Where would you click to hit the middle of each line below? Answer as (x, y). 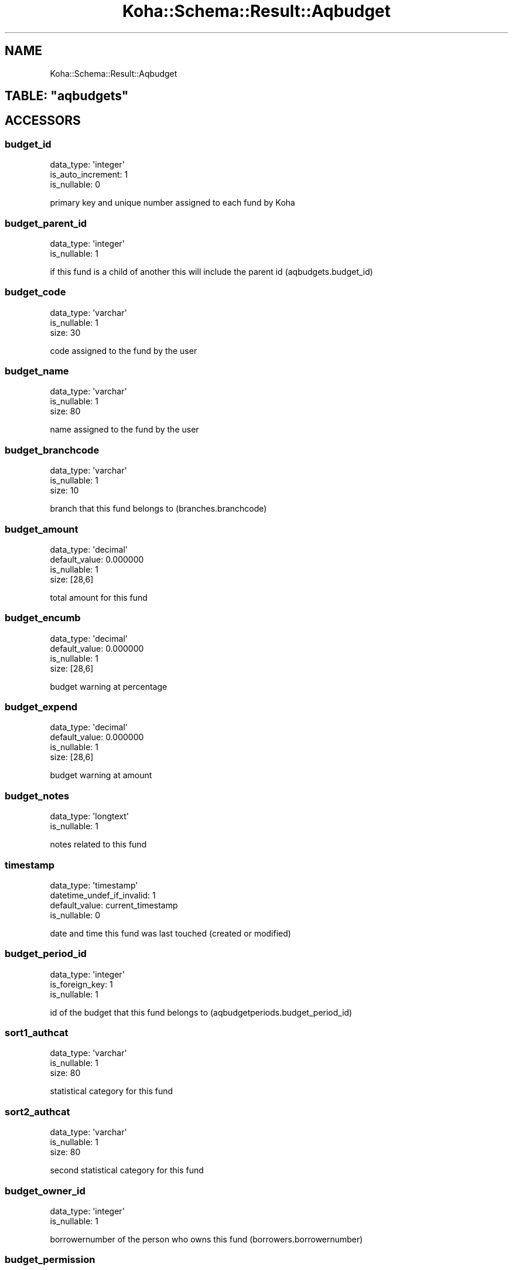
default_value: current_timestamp (114, 905)
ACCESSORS (43, 121)
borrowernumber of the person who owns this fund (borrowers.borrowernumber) (206, 1239)
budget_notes (37, 796)
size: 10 (64, 491)
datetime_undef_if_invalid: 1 (103, 895)
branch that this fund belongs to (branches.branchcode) (158, 509)
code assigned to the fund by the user (124, 350)
